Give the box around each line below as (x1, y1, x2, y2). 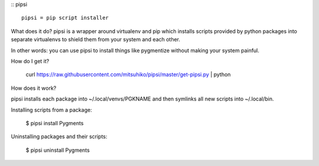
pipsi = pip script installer (21, 15, 109, 21)
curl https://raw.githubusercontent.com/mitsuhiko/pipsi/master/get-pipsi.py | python (25, 71, 231, 78)
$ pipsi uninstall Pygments (25, 147, 90, 154)
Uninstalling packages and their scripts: (11, 133, 108, 140)
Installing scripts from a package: (11, 106, 92, 113)
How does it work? (11, 84, 57, 92)
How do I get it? (11, 57, 50, 64)
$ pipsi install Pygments (25, 119, 84, 126)
